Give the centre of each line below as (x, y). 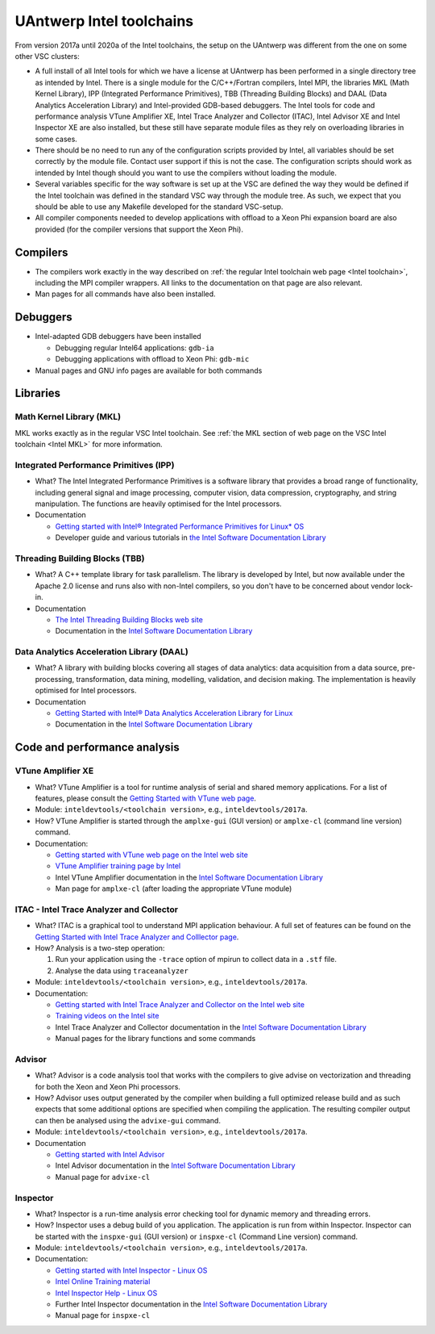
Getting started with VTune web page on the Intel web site (152, 855)
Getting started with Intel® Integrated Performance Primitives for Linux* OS (180, 526)
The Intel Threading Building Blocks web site (129, 619)
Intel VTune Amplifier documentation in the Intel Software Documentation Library (189, 877)
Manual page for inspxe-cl (103, 1315)
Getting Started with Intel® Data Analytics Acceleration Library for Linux (174, 713)
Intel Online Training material (103, 1282)
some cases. (56, 139)
